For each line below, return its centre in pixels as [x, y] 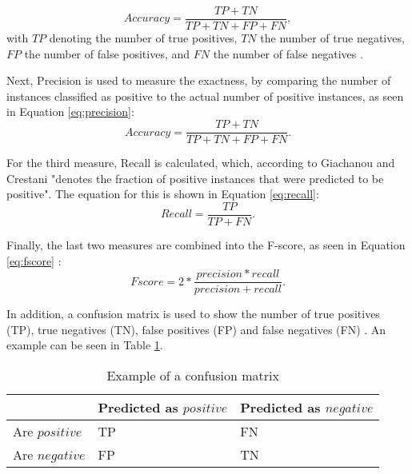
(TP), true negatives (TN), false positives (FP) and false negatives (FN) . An [196, 329]
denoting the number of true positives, [143, 38]
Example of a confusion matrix [193, 375]
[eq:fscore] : [34, 260]
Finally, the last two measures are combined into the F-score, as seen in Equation [206, 244]
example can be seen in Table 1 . [85, 345]
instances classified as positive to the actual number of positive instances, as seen [205, 96]
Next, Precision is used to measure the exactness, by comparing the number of [199, 80]
